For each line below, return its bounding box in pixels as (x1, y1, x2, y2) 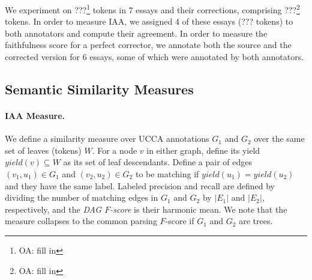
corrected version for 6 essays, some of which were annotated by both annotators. (5, 50, 304, 63)
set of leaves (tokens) (5, 144, 82, 156)
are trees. (239, 215, 273, 227)
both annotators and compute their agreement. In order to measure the (5, 26, 268, 39)
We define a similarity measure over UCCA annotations (5, 132, 209, 145)
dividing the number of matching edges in (5, 191, 158, 204)
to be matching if (135, 167, 199, 180)
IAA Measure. (5, 109, 65, 121)
